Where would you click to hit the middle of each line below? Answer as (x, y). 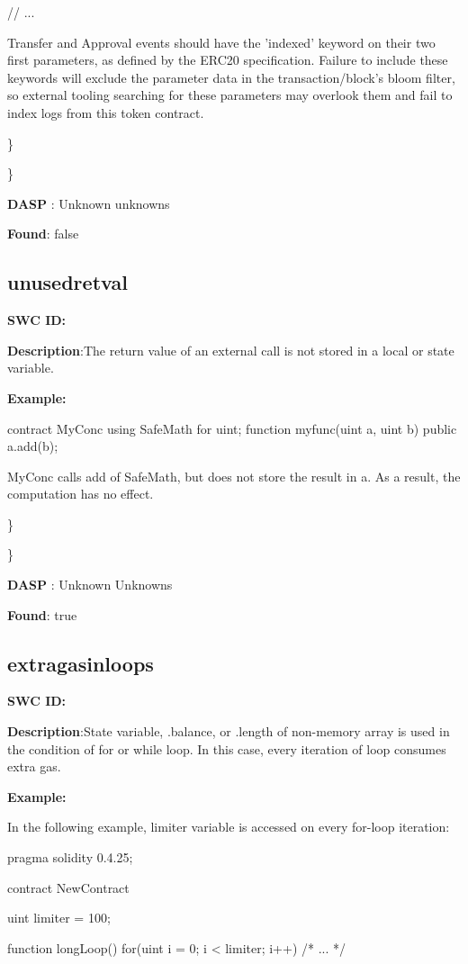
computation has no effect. (81, 494)
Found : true (42, 614)
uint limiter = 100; (59, 918)
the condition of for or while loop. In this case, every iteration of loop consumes (227, 748)
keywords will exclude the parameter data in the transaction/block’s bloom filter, (231, 77)
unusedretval (67, 282)
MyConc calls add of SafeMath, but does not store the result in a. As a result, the (234, 476)
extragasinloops (81, 663)
